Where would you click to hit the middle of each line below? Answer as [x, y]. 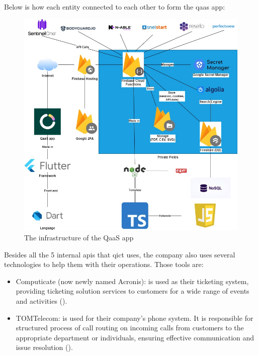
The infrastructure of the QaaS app [79, 237]
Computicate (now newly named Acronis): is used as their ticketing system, [132, 281]
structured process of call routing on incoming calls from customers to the [130, 328]
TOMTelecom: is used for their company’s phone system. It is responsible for [135, 318]
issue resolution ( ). [44, 347]
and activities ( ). [41, 300]
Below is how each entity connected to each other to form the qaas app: [115, 7]
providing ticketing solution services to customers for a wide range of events [133, 291]
